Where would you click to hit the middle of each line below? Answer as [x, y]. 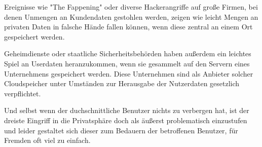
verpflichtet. [23, 93]
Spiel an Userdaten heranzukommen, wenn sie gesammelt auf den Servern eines [127, 63]
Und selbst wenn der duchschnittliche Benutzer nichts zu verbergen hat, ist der [127, 110]
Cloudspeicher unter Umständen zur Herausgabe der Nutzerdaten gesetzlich [122, 83]
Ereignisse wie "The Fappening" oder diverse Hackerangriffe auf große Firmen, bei [131, 7]
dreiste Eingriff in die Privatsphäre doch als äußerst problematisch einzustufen [126, 120]
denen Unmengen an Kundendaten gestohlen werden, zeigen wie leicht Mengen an [131, 16]
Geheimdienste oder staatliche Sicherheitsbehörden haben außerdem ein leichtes [128, 53]
